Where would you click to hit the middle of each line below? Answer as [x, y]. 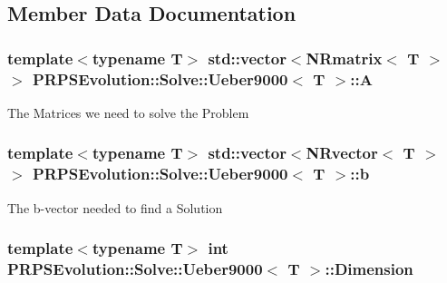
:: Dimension [369, 269]
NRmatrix [344, 58]
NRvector [342, 153]
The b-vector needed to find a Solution [115, 207]
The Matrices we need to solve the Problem [128, 112]
